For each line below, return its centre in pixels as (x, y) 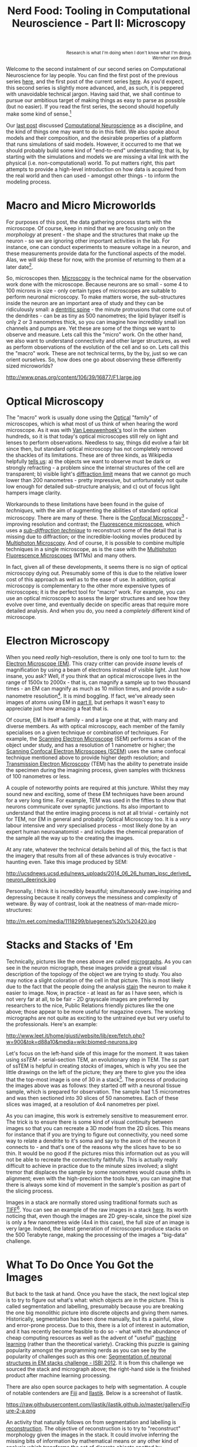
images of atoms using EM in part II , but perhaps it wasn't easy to (86, 702)
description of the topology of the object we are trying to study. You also (94, 974)
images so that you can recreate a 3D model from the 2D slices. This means (98, 1128)
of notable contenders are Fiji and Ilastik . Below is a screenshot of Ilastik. (94, 1393)
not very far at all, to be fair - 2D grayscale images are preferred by (88, 999)
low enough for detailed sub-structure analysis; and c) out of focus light (93, 487)
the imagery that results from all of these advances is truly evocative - (91, 855)
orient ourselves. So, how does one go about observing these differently (94, 360)
